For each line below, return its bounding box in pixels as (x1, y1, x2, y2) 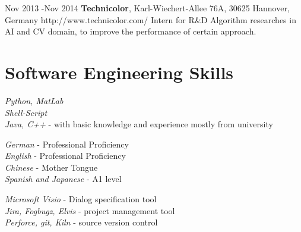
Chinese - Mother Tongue (5, 161, 98, 173)
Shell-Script (5, 106, 47, 118)
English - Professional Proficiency (5, 149, 126, 162)
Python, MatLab (5, 94, 64, 106)
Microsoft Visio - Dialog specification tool (5, 193, 157, 205)
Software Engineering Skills (5, 59, 234, 84)
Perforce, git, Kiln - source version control (5, 216, 158, 228)
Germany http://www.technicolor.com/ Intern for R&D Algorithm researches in (5, 13, 296, 26)
